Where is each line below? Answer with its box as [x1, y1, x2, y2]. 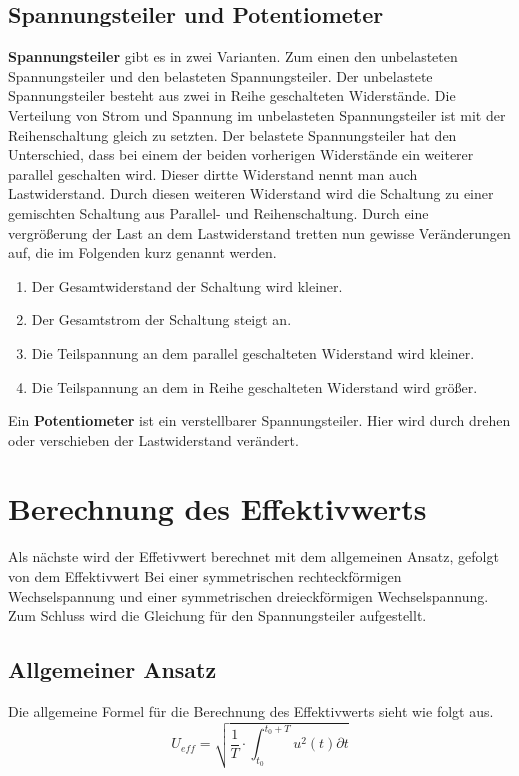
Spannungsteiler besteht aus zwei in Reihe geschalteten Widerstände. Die [8, 85, 456, 106]
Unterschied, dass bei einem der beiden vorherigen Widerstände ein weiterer [8, 144, 474, 165]
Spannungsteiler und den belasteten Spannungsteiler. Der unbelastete [8, 65, 433, 86]
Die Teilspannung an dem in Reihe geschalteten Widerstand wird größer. [31, 376, 478, 397]
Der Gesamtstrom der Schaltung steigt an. [31, 309, 292, 330]
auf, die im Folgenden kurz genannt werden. [8, 242, 277, 263]
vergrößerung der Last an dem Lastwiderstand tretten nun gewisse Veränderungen [8, 222, 511, 243]
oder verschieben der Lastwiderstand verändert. [8, 429, 299, 450]
